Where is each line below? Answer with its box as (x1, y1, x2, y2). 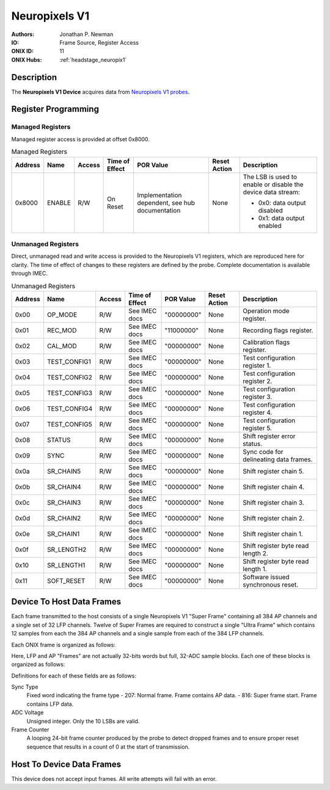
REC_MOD (46, 326, 77, 334)
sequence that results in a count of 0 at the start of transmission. (26, 743, 190, 750)
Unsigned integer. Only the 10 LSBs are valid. (26, 717, 140, 725)
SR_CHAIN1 (46, 529, 80, 538)
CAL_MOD (46, 342, 78, 350)
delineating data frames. (242, 455, 313, 464)
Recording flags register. (242, 326, 313, 334)
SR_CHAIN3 (46, 498, 81, 507)
